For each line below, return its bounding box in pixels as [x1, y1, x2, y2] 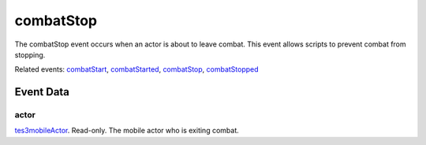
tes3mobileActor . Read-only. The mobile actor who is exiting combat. [14, 126, 240, 136]
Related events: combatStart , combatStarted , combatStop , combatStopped [14, 65, 260, 74]
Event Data [14, 85, 70, 99]
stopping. [14, 50, 46, 59]
